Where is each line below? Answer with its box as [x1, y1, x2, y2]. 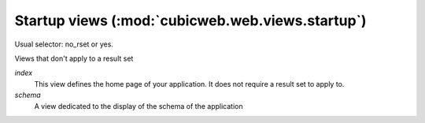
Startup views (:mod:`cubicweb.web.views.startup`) [14, 12, 367, 29]
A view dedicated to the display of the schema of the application [34, 101, 243, 110]
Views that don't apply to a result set [14, 54, 134, 63]
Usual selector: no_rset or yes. [14, 39, 114, 49]
